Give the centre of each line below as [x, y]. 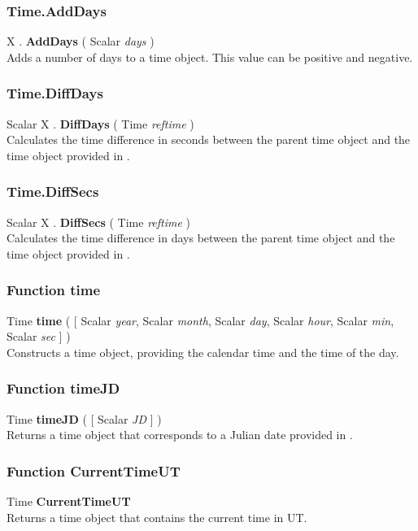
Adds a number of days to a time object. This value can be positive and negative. [210, 57]
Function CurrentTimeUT [94, 470]
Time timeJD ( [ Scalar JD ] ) [84, 418]
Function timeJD [63, 388]
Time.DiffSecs [53, 192]
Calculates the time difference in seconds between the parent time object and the [209, 139]
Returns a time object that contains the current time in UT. [157, 517]
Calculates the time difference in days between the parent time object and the [201, 238]
